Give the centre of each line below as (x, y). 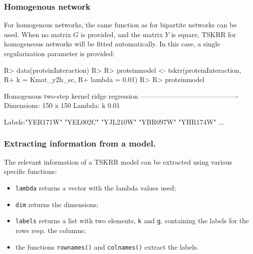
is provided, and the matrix (122, 34)
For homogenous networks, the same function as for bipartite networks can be (120, 25)
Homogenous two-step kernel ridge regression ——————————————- (121, 95)
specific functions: (31, 171)
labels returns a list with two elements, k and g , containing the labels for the (132, 221)
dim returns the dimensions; (57, 204)
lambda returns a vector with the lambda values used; (96, 187)
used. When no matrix (38, 34)
